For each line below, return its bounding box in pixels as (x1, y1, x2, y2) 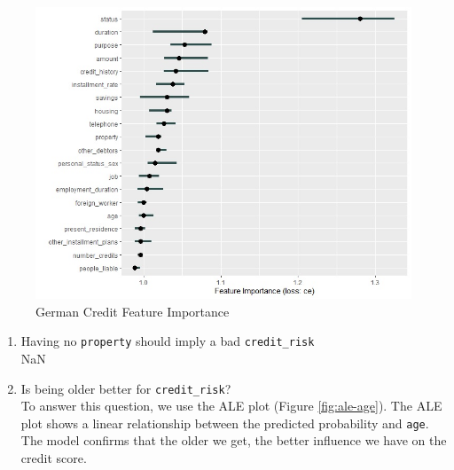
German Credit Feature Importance (35, 302, 230, 320)
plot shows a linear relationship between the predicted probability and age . (20, 413, 429, 432)
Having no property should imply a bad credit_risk (20, 332, 315, 350)
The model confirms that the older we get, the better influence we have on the (20, 431, 447, 450)
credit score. (20, 449, 87, 467)
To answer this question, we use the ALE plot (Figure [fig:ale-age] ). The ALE (20, 396, 442, 415)
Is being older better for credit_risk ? (20, 379, 231, 397)
